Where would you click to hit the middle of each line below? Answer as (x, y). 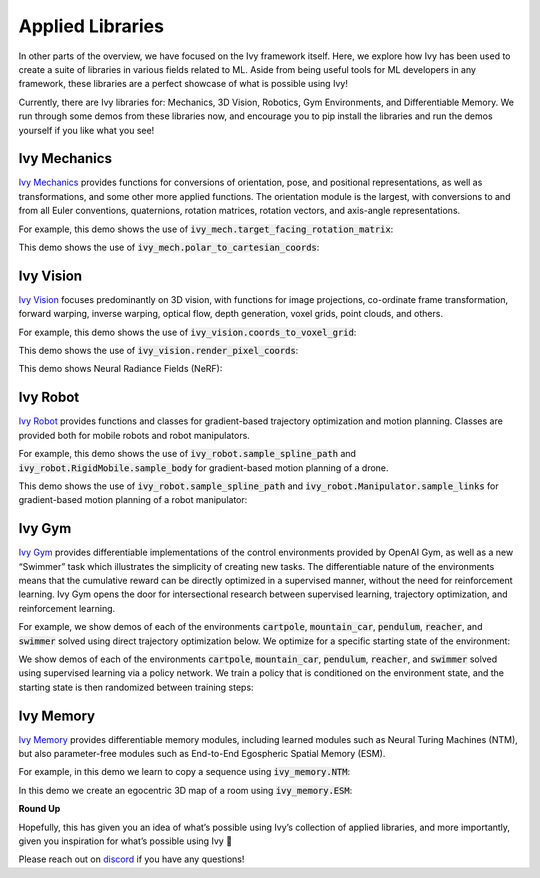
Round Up (39, 809)
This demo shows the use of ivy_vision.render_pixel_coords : (158, 351)
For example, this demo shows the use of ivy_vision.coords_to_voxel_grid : (187, 332)
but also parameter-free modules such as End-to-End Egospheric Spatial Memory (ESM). (202, 754)
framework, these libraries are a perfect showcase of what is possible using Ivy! (183, 84)
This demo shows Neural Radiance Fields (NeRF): (120, 369)
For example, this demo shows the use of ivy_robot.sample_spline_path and (187, 454)
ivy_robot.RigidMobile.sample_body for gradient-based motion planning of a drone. (203, 467)
